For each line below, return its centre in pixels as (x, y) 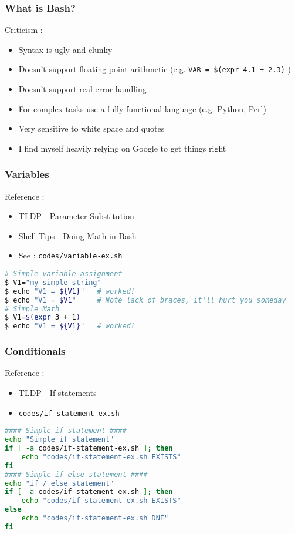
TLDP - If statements (57, 393)
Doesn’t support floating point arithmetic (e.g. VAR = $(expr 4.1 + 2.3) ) (155, 69)
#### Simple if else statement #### (76, 474)
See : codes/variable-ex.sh (70, 255)
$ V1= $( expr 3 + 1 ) (43, 318)
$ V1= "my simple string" (53, 282)
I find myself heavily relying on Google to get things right (122, 148)
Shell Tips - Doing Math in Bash (77, 235)
